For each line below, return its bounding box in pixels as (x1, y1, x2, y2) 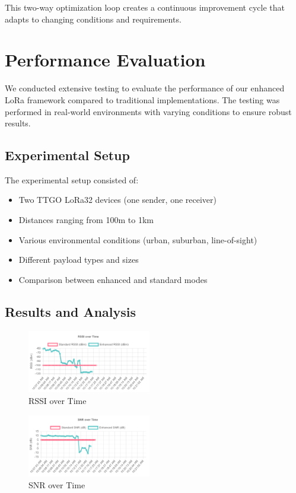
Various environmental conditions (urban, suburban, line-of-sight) (18, 233, 257, 246)
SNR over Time (28, 478, 85, 491)
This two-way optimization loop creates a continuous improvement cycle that (5, 1, 285, 13)
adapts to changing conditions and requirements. (5, 12, 182, 25)
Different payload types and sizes (18, 253, 139, 266)
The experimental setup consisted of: (5, 173, 139, 186)
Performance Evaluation (5, 47, 206, 72)
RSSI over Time (28, 394, 87, 406)
